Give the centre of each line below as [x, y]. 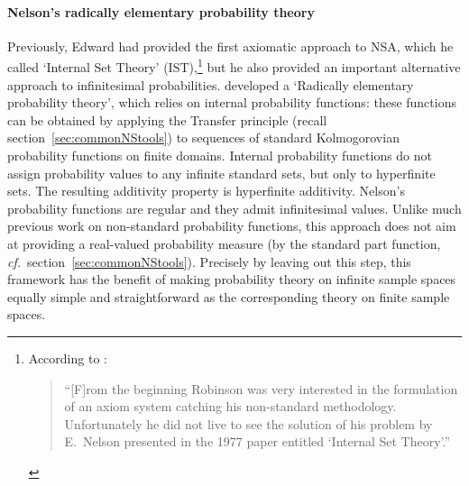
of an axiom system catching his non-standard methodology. [230, 406]
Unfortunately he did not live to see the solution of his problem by [248, 423]
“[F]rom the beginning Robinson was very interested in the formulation [261, 388]
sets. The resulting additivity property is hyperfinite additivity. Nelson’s [206, 191]
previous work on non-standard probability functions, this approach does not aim [232, 226]
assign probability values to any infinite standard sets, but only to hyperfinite [221, 173]
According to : [68, 358]
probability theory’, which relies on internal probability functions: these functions [232, 102]
